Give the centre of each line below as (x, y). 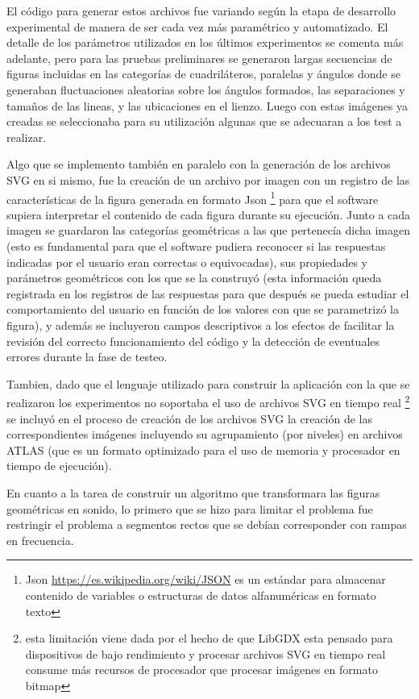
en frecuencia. (40, 540)
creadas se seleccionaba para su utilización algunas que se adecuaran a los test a (204, 121)
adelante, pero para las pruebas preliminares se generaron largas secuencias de (199, 58)
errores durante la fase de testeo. (87, 357)
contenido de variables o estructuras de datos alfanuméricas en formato (201, 595)
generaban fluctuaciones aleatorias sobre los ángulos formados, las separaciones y (206, 89)
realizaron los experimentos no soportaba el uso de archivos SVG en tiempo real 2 (208, 401)
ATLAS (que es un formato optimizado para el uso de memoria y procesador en (203, 449)
